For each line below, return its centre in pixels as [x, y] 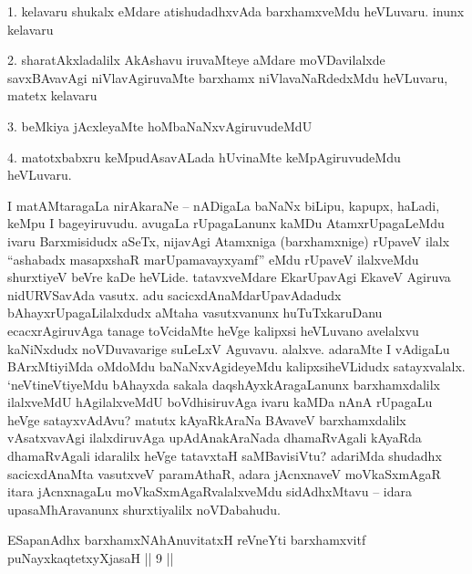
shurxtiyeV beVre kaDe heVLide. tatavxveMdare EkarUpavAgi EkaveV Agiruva [229, 277]
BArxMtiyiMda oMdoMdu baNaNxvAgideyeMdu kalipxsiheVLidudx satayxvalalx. [236, 366]
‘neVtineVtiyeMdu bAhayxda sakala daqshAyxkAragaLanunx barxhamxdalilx [224, 384]
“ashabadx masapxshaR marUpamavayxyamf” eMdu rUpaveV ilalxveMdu [213, 259]
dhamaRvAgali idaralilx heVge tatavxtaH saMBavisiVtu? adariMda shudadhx [225, 456]
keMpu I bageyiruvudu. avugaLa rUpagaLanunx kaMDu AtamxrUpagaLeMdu [226, 223]
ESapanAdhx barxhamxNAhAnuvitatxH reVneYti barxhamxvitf [187, 540]
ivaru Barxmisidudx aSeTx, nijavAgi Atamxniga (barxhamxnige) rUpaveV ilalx [229, 240]
